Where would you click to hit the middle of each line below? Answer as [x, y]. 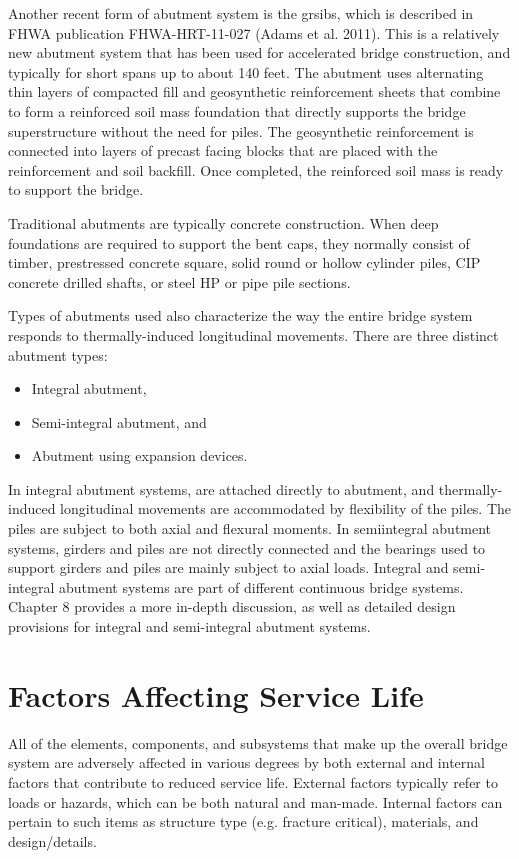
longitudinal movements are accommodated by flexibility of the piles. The [286, 508]
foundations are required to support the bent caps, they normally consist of [239, 242]
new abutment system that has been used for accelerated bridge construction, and [259, 52]
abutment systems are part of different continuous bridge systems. [261, 586]
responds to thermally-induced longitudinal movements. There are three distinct [253, 334]
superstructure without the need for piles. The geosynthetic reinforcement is [241, 130]
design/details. [52, 840]
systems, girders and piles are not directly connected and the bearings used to [247, 547]
